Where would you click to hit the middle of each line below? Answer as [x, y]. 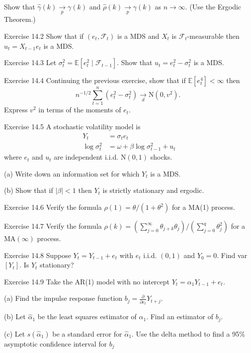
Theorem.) [20, 19]
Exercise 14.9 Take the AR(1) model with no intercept [87, 281]
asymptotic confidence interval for [56, 343]
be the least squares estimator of [87, 316]
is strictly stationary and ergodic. [153, 190]
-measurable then [213, 36]
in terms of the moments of [80, 110]
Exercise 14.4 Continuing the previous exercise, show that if [95, 80]
